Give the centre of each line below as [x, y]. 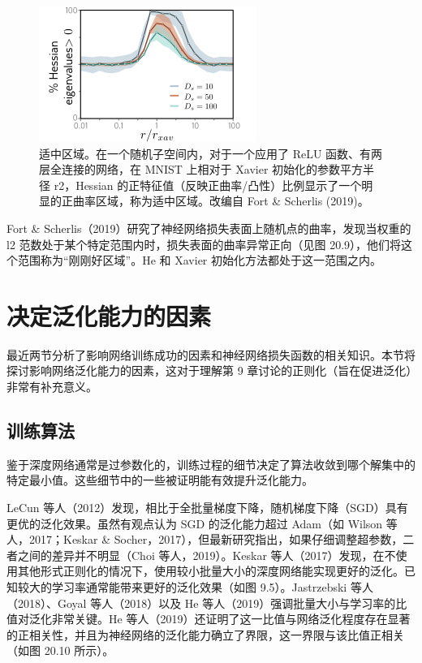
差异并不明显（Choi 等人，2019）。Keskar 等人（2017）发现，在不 [224, 555]
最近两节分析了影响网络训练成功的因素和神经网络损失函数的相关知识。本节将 [211, 354]
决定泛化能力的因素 [109, 315]
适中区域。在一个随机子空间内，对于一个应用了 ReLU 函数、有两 [211, 153]
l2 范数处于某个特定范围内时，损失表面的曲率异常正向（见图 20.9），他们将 [204, 244]
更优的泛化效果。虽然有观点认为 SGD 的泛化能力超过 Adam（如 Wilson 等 [202, 523]
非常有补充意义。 [52, 387]
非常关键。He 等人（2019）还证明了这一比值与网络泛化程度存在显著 [231, 619]
